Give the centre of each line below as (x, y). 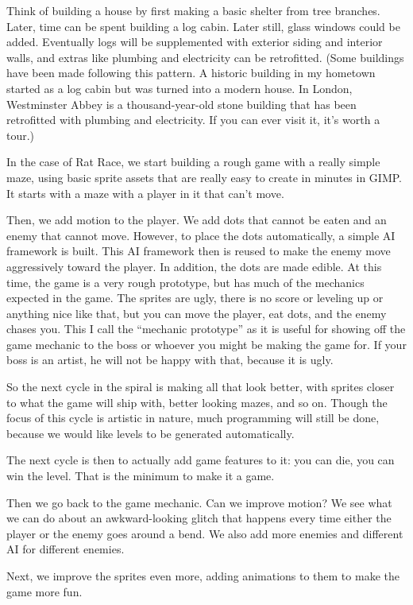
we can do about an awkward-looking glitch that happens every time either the (199, 518)
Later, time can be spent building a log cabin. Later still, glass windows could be (203, 26)
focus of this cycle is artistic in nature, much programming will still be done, (193, 418)
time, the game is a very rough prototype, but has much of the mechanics (185, 282)
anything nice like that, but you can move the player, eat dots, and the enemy (197, 313)
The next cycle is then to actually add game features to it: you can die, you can (201, 460)
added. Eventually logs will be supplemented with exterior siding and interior (195, 42)
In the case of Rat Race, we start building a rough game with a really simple (193, 162)
